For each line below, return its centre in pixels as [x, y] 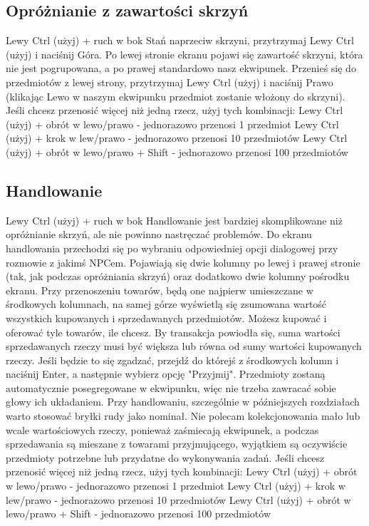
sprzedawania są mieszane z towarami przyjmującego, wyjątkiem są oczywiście [177, 444]
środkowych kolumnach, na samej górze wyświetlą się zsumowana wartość [166, 304]
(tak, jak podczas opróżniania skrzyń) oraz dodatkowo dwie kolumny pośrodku [178, 276]
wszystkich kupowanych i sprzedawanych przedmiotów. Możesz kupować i [166, 318]
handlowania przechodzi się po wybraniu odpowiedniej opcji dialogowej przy [172, 248]
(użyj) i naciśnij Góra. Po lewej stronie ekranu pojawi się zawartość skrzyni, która [184, 54]
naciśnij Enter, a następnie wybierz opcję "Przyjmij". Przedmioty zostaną [166, 374]
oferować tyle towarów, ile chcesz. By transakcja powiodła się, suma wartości [173, 332]
